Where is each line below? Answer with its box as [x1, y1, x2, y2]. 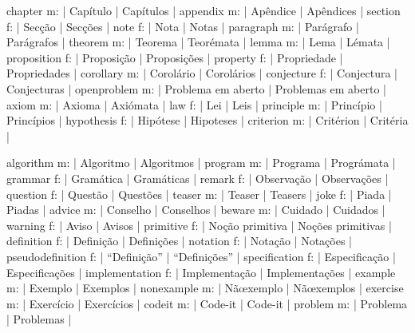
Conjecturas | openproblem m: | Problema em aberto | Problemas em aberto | [6, 80, 387, 97]
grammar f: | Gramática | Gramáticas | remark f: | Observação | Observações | [6, 169, 389, 186]
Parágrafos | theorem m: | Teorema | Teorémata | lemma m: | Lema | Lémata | [6, 34, 390, 50]
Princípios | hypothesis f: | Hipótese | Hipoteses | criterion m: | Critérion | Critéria [6, 112, 409, 129]
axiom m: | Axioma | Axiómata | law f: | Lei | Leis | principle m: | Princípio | [6, 96, 382, 113]
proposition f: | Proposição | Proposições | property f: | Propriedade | [6, 49, 343, 65]
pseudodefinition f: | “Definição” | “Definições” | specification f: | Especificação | [6, 248, 396, 264]
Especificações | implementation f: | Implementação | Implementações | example [6, 264, 396, 280]
